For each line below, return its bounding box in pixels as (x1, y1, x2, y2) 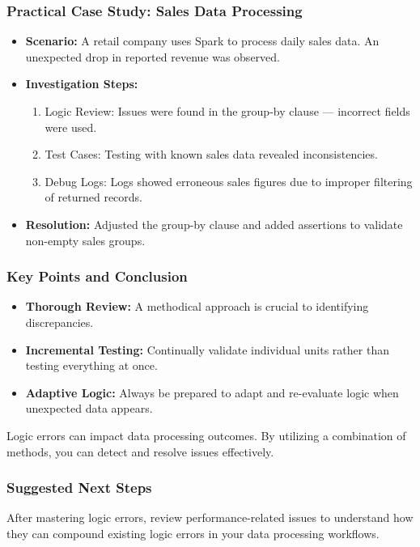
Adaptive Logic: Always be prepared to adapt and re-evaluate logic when (25, 384, 399, 401)
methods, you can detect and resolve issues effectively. (6, 443, 274, 460)
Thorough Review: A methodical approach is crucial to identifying (25, 298, 369, 315)
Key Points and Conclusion (6, 266, 188, 286)
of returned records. (45, 189, 143, 206)
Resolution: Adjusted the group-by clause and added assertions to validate (25, 215, 403, 232)
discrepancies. (25, 313, 94, 330)
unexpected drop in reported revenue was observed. (25, 48, 280, 65)
